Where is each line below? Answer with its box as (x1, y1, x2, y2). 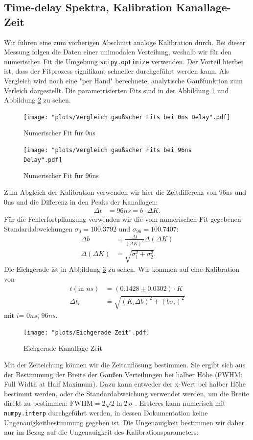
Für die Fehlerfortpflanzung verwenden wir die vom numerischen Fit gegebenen (4, 214, 241, 224)
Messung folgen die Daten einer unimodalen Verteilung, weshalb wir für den (4, 47, 231, 57)
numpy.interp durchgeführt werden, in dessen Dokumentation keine (4, 407, 208, 417)
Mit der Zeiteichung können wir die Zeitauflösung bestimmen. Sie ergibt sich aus (4, 360, 246, 370)
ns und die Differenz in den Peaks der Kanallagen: (7, 196, 158, 207)
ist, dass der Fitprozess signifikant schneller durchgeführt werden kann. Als (4, 66, 229, 76)
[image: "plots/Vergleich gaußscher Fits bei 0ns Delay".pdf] (23, 113, 230, 121)
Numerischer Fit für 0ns (23, 128, 95, 138)
